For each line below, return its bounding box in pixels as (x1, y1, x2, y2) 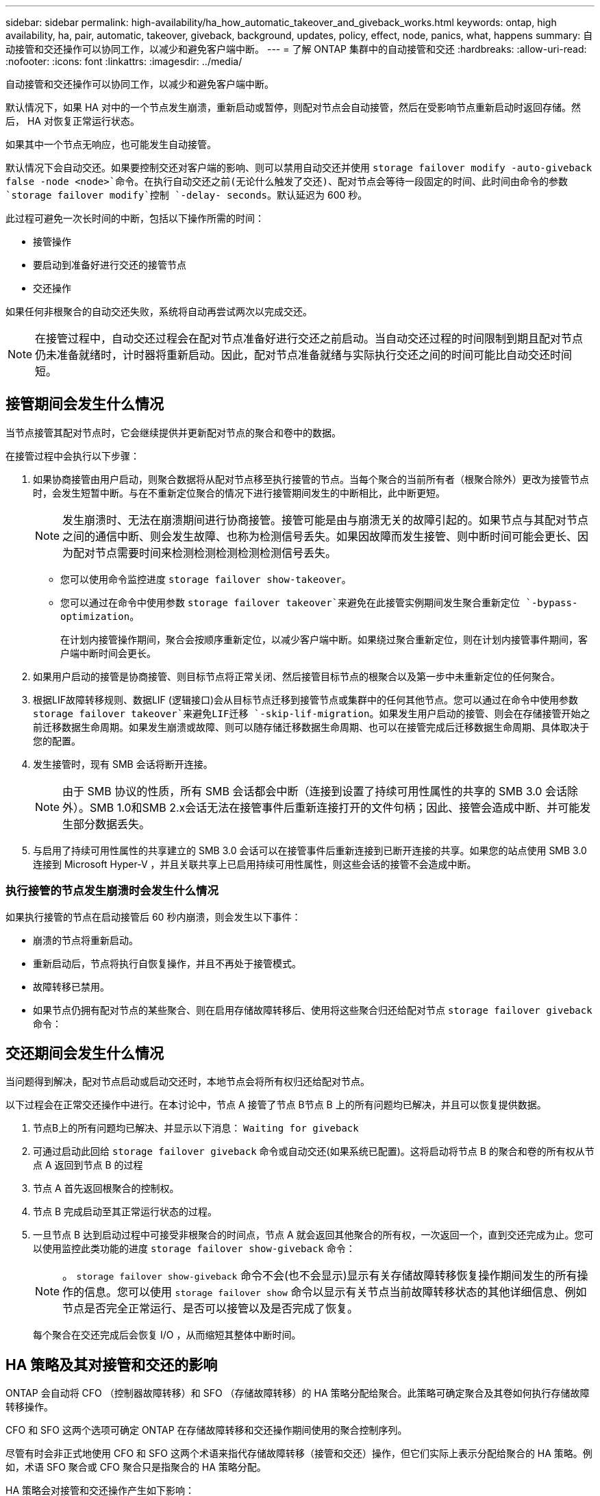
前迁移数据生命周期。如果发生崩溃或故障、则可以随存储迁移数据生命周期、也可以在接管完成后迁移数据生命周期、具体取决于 (33, 721, 589, 733)
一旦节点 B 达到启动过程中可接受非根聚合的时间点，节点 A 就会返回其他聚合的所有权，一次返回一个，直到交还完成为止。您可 (33, 1229, 594, 1241)
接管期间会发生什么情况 (5, 395, 164, 413)
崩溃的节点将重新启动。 (33, 934, 138, 946)
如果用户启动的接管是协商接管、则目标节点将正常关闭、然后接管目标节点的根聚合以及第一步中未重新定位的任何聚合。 (33, 670, 560, 682)
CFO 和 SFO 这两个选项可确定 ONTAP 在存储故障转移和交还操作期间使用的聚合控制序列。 (5, 1424, 408, 1436)
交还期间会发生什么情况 (5, 1045, 164, 1062)
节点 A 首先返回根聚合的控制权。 (33, 1182, 179, 1195)
